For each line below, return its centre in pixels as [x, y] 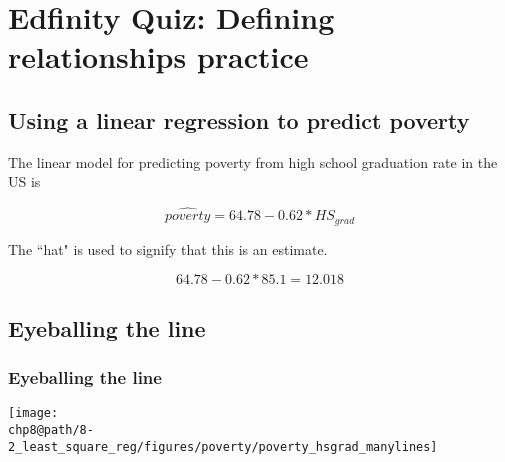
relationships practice [158, 56]
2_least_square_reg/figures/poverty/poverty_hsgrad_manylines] [223, 446]
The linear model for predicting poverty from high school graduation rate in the [253, 161]
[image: [33, 413]
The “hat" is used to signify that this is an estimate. [168, 248]
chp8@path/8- [51, 429]
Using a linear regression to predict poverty [239, 119]
